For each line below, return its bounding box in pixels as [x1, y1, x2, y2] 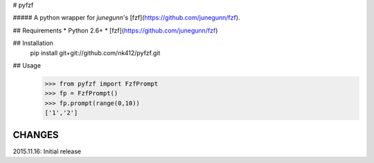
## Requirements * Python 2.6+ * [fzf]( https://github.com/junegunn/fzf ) [12, 26, 218, 35]
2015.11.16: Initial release [12, 147, 82, 155]
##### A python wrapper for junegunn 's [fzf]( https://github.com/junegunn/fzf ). [12, 14, 240, 22]
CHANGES [12, 128, 59, 141]
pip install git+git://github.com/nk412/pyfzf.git [30, 48, 161, 57]
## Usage [12, 61, 42, 69]
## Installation [12, 39, 53, 48]
